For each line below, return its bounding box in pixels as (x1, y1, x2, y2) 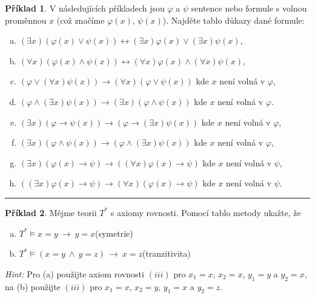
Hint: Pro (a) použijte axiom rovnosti (5, 267, 144, 280)
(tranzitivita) (142, 247, 191, 260)
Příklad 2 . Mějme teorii (5, 206, 97, 218)
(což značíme (56, 13, 105, 26)
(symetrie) (95, 226, 133, 239)
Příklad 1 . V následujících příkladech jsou (5, 2, 165, 14)
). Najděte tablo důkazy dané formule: (162, 13, 305, 26)
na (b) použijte (5, 280, 61, 293)
